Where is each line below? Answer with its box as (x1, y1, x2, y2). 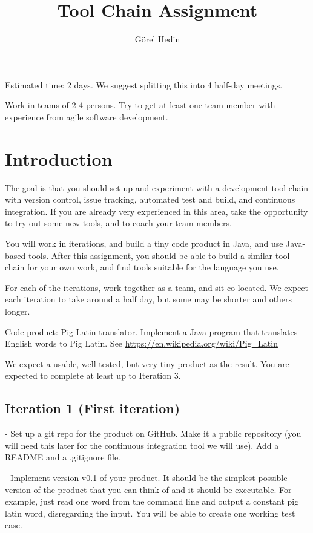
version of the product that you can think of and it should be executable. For (5, 483, 292, 495)
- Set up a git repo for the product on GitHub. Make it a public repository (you (5, 427, 301, 440)
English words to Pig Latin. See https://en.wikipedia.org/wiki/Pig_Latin (5, 337, 278, 350)
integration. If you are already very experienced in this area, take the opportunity (5, 204, 308, 217)
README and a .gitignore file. (5, 451, 121, 463)
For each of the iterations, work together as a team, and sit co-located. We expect (5, 281, 309, 293)
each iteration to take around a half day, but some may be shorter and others (5, 293, 292, 306)
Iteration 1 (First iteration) (5, 399, 180, 417)
